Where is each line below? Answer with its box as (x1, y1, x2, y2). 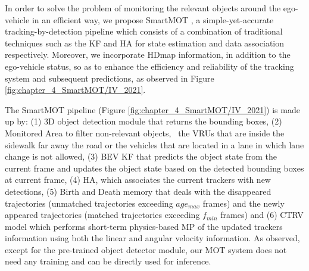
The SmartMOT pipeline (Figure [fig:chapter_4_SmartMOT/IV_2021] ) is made (5, 103, 300, 116)
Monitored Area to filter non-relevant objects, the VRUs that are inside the (5, 126, 285, 139)
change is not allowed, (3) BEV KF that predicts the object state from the (5, 150, 277, 163)
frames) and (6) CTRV (220, 208, 304, 221)
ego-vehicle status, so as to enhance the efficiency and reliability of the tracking (5, 60, 294, 72)
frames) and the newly (202, 197, 285, 209)
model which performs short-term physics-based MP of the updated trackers (5, 220, 283, 232)
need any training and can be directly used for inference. (5, 255, 211, 267)
